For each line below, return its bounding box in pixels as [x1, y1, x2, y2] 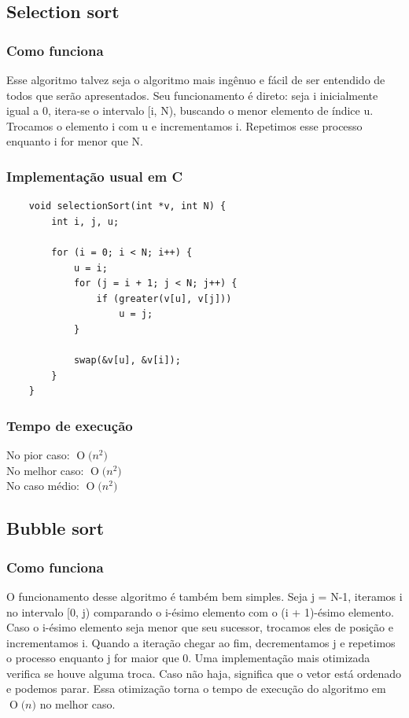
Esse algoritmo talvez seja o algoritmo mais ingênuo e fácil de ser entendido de [6, 72, 385, 87]
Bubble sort [6, 516, 105, 540]
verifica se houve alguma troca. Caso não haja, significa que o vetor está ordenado [6, 665, 402, 681]
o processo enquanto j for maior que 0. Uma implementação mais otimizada [6, 650, 370, 666]
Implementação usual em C [6, 166, 183, 186]
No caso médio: [6, 477, 80, 494]
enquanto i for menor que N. [6, 133, 143, 149]
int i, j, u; [51, 215, 120, 227]
